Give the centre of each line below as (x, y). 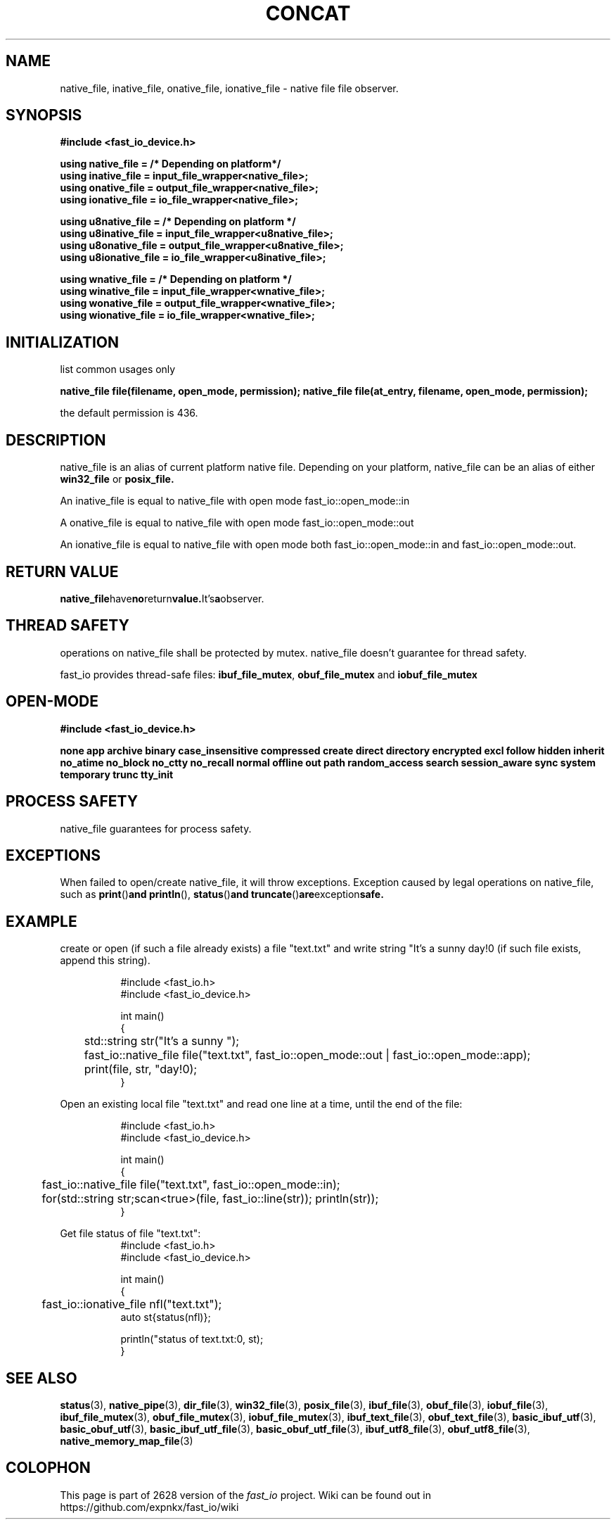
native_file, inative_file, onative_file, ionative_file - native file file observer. (229, 88)
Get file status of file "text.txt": (130, 1234)
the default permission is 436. (129, 413)
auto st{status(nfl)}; (166, 1317)
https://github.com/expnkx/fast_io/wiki (149, 1507)
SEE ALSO (41, 1378)
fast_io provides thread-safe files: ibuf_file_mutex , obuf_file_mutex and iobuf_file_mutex (269, 674)
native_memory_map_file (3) (127, 1441)
